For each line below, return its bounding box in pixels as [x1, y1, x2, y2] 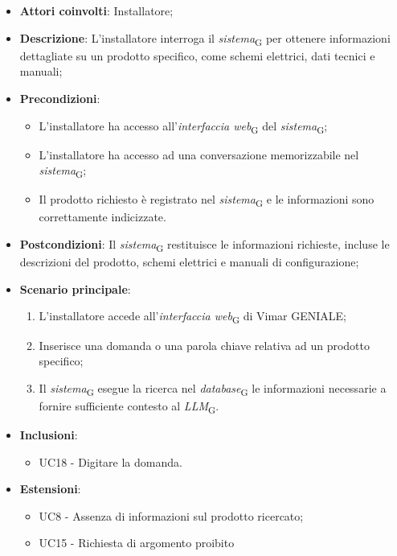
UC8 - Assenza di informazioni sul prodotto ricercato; [39, 507, 304, 524]
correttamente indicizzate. [39, 208, 166, 225]
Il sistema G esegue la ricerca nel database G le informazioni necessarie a [39, 379, 387, 398]
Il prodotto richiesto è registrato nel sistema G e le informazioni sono [39, 191, 374, 210]
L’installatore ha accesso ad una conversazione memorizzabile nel [39, 146, 359, 163]
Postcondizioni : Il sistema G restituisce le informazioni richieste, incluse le [19, 236, 390, 254]
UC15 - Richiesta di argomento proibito [39, 534, 235, 551]
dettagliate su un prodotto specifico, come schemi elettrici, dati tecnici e [19, 47, 375, 64]
